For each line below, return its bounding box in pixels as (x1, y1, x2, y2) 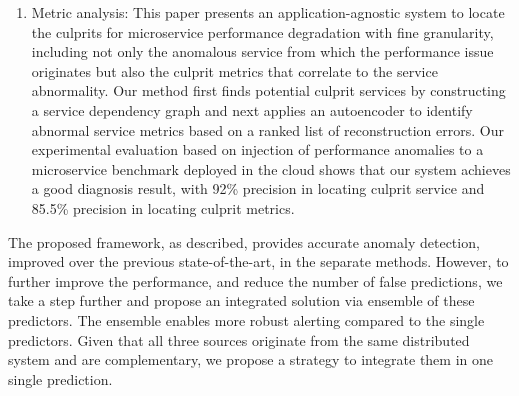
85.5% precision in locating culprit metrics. (31, 197, 295, 218)
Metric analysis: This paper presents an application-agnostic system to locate (31, 2, 505, 22)
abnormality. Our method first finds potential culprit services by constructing (31, 80, 506, 101)
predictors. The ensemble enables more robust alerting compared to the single (8, 309, 485, 330)
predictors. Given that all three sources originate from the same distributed (8, 329, 470, 350)
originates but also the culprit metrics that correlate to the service (31, 60, 438, 81)
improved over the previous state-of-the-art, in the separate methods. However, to (8, 251, 509, 272)
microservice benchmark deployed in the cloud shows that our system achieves (31, 158, 511, 179)
